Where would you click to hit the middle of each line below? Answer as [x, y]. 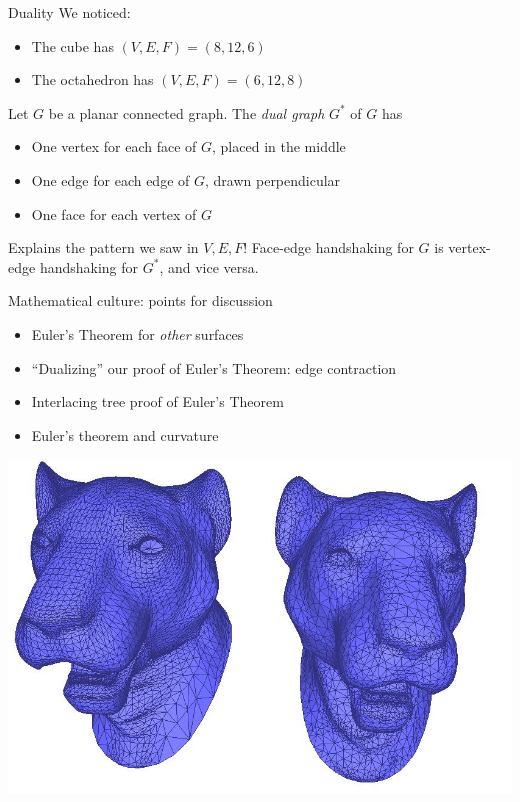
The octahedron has [92, 79]
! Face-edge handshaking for [328, 247]
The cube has [72, 45]
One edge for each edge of [110, 179]
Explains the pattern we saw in [103, 247]
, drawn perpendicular [273, 179]
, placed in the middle [279, 146]
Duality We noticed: [69, 12]
